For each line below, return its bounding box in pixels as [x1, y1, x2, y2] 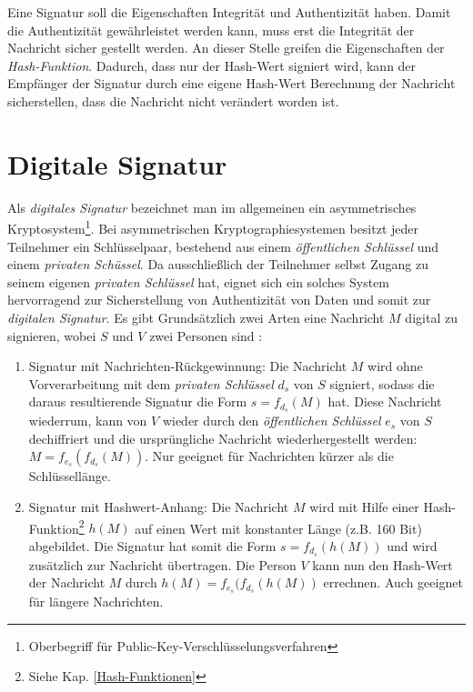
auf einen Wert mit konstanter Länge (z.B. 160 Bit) [135, 518, 422, 537]
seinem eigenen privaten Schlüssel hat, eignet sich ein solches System [7, 272, 390, 291]
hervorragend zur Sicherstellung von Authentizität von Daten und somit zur [7, 290, 431, 309]
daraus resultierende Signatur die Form [28, 392, 247, 411]
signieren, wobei [7, 326, 96, 345]
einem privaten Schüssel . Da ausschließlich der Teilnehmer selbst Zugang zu [7, 255, 428, 274]
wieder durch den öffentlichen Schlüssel [162, 411, 381, 430]
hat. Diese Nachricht [327, 392, 442, 411]
